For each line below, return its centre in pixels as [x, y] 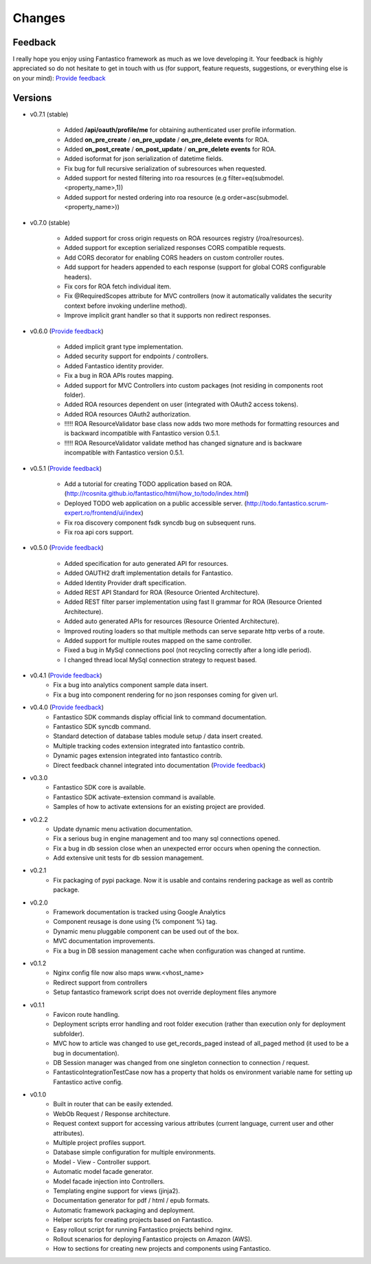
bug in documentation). [86, 1053]
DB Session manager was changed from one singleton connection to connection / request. [181, 1062]
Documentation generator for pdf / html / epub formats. [132, 1201]
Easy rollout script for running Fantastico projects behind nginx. [143, 1230]
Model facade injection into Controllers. [109, 1181]
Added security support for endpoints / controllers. [136, 356]
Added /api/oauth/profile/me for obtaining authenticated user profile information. [180, 130]
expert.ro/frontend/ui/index [103, 513]
